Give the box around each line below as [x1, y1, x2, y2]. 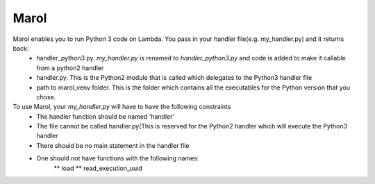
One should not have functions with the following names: [36, 154, 199, 162]
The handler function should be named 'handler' [36, 112, 175, 121]
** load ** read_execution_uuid [53, 164, 142, 172]
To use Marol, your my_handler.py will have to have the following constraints [12, 103, 231, 111]
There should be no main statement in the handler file [36, 141, 190, 149]
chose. [36, 92, 56, 101]
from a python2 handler [36, 63, 104, 72]
